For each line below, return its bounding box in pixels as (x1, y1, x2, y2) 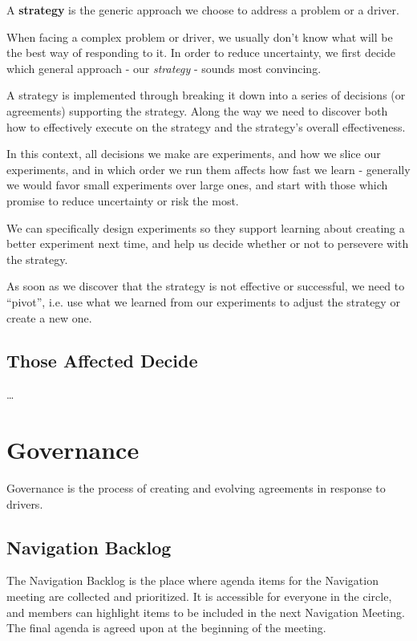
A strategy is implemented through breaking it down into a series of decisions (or (6, 87, 406, 103)
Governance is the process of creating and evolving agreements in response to (6, 480, 386, 497)
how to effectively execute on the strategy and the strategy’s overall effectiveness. (6, 118, 406, 135)
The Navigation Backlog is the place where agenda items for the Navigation (6, 572, 379, 589)
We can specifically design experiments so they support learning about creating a (6, 219, 405, 236)
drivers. (6, 495, 43, 512)
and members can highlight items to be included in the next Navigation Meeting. (6, 603, 405, 620)
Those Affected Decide (6, 348, 198, 373)
